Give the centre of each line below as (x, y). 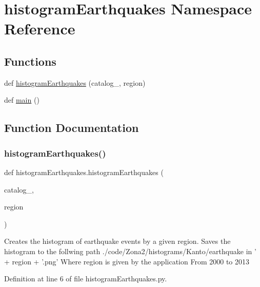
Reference (40, 28)
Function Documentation (72, 128)
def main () (22, 100)
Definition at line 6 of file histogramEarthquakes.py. (86, 279)
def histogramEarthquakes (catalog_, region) (75, 82)
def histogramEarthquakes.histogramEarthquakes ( (84, 172)
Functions (30, 61)
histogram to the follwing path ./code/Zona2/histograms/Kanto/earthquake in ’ (130, 251)
